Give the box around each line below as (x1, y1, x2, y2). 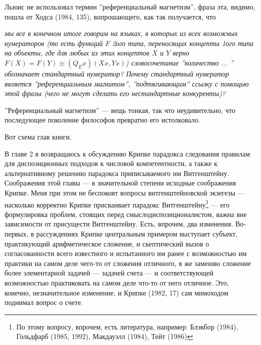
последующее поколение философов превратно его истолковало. (5, 114, 200, 125)
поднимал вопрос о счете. (5, 297, 83, 307)
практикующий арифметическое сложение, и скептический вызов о (5, 238, 209, 248)
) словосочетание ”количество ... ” (126, 57, 234, 67)
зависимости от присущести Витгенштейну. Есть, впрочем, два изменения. (5, 218, 233, 229)
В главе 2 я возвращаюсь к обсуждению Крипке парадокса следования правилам (5, 148, 250, 158)
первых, (5, 228, 29, 238)
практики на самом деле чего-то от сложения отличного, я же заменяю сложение (5, 257, 251, 268)
